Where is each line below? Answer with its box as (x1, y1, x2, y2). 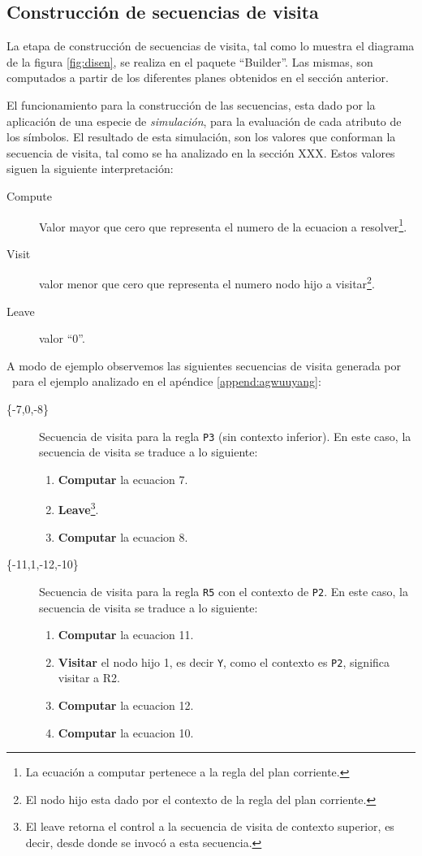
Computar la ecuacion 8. (58, 528, 188, 545)
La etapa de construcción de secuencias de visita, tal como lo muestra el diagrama (6, 37, 415, 54)
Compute (6, 187, 52, 204)
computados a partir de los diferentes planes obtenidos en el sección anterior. (6, 69, 389, 86)
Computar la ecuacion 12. (58, 696, 194, 713)
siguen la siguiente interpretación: (6, 160, 174, 177)
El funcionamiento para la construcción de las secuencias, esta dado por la (6, 96, 376, 113)
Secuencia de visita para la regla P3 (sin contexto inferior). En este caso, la (39, 427, 411, 444)
